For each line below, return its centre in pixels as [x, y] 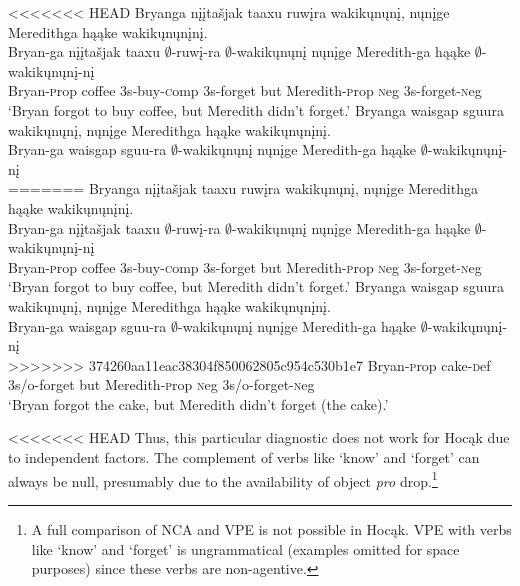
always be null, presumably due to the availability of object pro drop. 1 [223, 479]
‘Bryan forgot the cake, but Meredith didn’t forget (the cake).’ [198, 403]
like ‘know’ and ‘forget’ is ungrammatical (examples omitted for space [245, 548]
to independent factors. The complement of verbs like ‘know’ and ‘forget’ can [244, 457]
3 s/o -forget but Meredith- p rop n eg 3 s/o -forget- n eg [161, 384]
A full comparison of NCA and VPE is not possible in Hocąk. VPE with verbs [271, 528]
